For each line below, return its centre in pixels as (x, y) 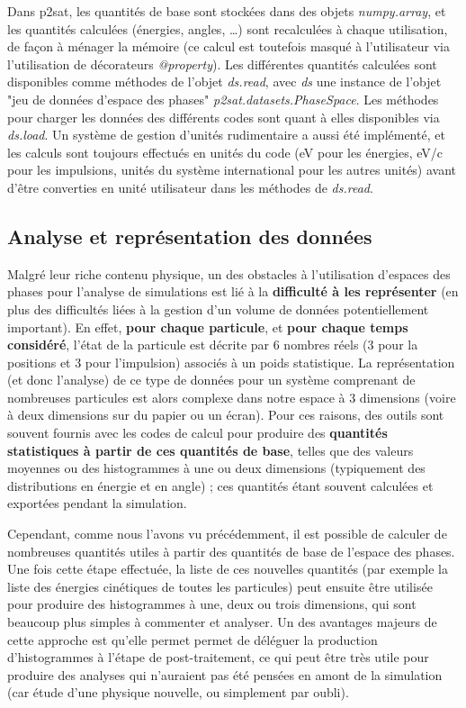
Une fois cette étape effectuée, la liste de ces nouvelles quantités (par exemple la (228, 569)
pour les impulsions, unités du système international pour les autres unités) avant (232, 170)
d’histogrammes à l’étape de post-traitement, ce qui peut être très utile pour (218, 657)
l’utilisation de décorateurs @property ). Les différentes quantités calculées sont (222, 64)
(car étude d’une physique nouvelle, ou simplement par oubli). (178, 692)
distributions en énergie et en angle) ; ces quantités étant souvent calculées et (220, 485)
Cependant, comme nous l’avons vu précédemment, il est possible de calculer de (227, 534)
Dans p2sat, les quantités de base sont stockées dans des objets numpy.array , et (227, 11)
